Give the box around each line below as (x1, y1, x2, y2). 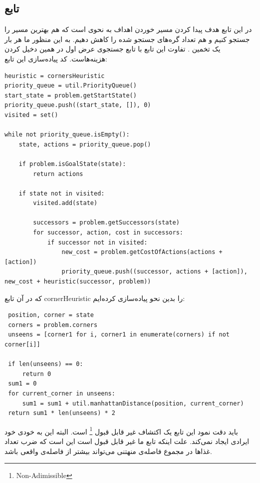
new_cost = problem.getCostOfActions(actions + (61, 248, 223, 256)
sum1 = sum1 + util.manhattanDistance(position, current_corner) (22, 399, 244, 407)
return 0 (22, 370, 51, 377)
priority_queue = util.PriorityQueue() (4, 82, 137, 89)
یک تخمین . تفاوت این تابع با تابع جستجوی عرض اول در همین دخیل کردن (4, 43, 221, 54)
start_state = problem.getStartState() (4, 91, 137, 99)
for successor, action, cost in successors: (33, 229, 183, 236)
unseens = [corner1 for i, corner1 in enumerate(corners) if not (8, 331, 230, 338)
